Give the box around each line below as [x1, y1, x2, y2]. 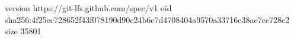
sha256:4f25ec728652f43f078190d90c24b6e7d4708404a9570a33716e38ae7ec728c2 [5, 13, 290, 25]
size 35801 [5, 25, 41, 37]
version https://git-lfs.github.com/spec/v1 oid [5, 2, 172, 14]
